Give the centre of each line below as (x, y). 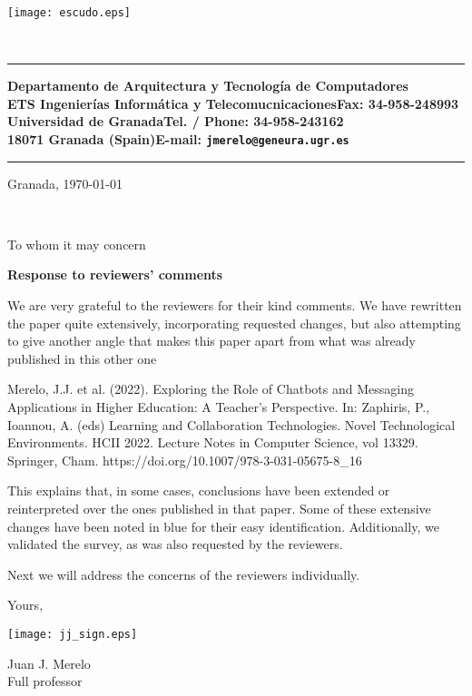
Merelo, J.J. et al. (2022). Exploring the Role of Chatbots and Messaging (211, 389)
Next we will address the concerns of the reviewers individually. (184, 574)
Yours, (25, 605)
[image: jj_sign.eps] (73, 634)
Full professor (45, 681)
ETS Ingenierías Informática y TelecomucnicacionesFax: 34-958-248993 (233, 103)
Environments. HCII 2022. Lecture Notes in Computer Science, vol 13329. (213, 442)
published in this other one (82, 358)
